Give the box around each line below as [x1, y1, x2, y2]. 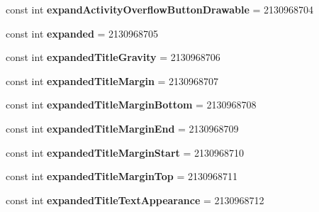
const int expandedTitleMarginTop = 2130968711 [6, 169, 237, 184]
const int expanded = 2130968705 [6, 26, 159, 40]
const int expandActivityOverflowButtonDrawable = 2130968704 [6, 2, 314, 16]
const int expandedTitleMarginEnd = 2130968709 [6, 121, 239, 135]
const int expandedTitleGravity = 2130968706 [6, 50, 220, 65]
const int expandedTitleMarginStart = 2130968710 [6, 145, 245, 160]
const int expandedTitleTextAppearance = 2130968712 [6, 192, 264, 207]
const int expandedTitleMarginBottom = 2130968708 [6, 97, 257, 112]
